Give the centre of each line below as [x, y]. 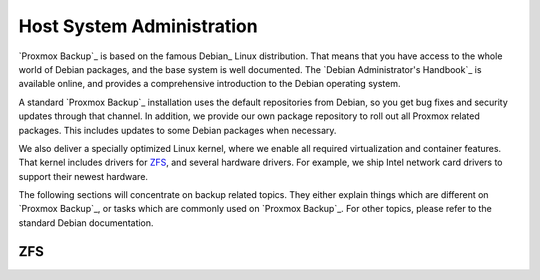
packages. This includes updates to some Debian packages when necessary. [177, 130]
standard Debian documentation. [86, 222]
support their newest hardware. [83, 176]
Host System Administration [138, 26]
